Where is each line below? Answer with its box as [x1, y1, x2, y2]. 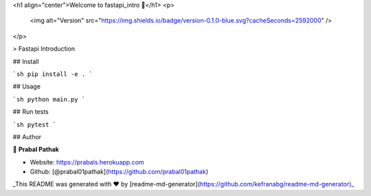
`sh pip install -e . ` [12, 70, 93, 78]
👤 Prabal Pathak [12, 145, 60, 154]
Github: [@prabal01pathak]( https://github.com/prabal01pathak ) [30, 168, 209, 176]
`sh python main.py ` [12, 95, 86, 103]
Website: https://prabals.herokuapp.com [30, 158, 144, 166]
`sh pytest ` [12, 121, 57, 128]
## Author [12, 132, 42, 140]
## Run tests [12, 108, 49, 116]
